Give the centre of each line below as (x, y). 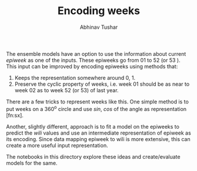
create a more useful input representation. (57, 145)
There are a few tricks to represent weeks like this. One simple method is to (98, 102)
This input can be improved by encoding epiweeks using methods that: (92, 66)
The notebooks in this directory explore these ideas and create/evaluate (93, 156)
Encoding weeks (99, 11)
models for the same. (32, 163)
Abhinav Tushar (99, 27)
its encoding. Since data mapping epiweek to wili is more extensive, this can (98, 139)
